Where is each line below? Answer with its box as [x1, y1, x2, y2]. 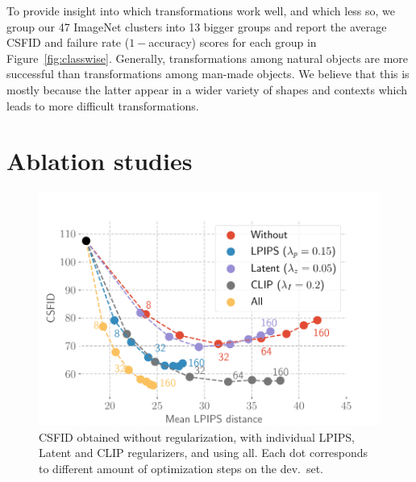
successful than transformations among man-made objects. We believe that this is [6, 65, 410, 82]
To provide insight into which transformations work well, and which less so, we [6, 2, 396, 19]
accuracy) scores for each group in [148, 34, 317, 51]
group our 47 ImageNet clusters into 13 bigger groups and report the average [6, 18, 387, 35]
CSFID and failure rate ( [6, 34, 130, 51]
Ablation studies [6, 144, 193, 177]
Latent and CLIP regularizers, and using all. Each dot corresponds [39, 444, 368, 461]
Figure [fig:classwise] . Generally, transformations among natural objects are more [6, 49, 409, 66]
